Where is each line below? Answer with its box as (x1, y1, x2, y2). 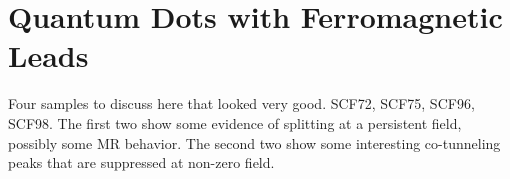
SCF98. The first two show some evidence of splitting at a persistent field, (8, 112, 462, 133)
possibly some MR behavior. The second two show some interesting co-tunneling (8, 132, 501, 153)
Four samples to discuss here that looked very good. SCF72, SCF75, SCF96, (8, 93, 475, 114)
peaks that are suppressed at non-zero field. (8, 152, 275, 173)
